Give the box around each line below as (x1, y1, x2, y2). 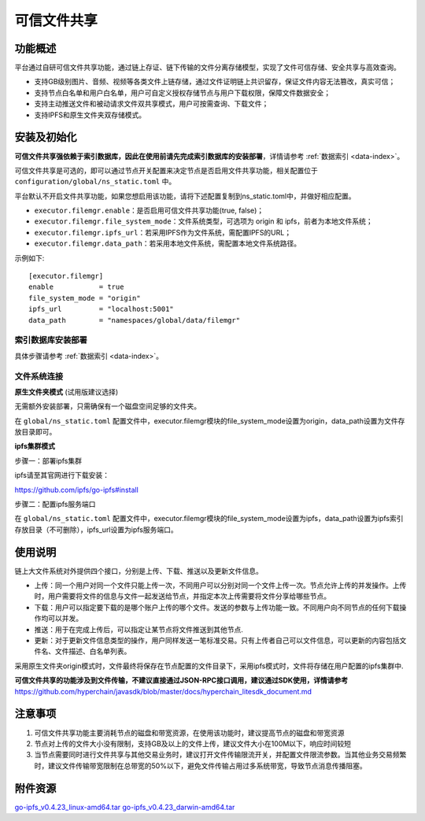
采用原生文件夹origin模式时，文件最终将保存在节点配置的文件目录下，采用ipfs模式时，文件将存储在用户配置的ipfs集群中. (14, 661, 404, 671)
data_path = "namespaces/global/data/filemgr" (28, 316, 240, 324)
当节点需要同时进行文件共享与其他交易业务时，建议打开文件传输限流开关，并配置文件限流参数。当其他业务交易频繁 (34, 750, 407, 760)
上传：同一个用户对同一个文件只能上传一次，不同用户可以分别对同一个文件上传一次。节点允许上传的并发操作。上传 (34, 581, 407, 590)
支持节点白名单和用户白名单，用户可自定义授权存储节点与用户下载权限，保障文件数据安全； (34, 87, 331, 98)
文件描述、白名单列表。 (54, 646, 131, 656)
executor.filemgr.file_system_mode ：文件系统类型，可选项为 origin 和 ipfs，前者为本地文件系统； (34, 216, 373, 226)
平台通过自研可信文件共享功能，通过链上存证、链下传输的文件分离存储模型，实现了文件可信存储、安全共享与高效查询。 (14, 63, 401, 72)
